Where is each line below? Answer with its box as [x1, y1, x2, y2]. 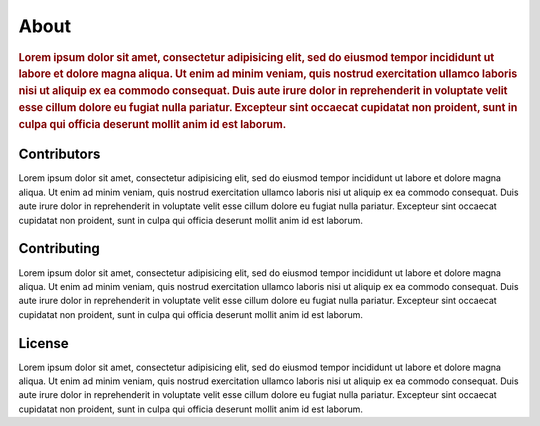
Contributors [18, 146, 101, 163]
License [18, 335, 69, 352]
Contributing [18, 240, 100, 257]
